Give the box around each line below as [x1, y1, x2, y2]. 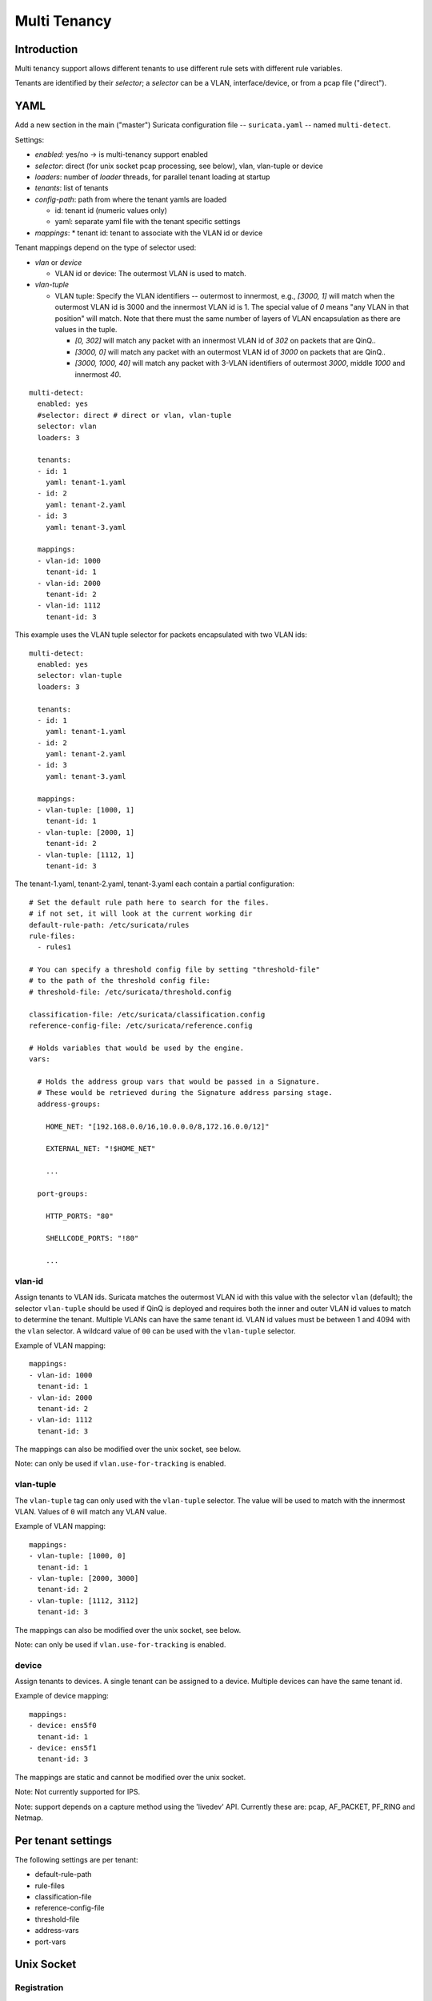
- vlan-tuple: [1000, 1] [37, 805, 135, 815]
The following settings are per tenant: [14, 1855, 138, 1864]
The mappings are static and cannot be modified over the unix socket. [14, 1772, 246, 1782]
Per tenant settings [14, 1834, 112, 1847]
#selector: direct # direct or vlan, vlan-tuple [37, 411, 232, 419]
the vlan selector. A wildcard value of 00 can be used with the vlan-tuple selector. [14, 1325, 296, 1336]
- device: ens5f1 [29, 1743, 97, 1752]
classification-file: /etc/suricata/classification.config [29, 1009, 266, 1019]
